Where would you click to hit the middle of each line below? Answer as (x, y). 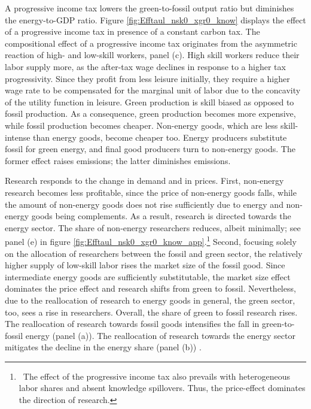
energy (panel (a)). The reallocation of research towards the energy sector (160, 335)
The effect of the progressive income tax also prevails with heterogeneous (156, 376)
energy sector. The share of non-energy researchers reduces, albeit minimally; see (153, 227)
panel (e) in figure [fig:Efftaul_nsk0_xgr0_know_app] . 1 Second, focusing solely (151, 240)
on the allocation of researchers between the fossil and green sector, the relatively (154, 253)
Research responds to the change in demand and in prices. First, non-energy (144, 181)
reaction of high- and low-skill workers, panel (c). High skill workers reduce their (152, 55)
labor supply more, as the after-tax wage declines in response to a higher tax (145, 66)
